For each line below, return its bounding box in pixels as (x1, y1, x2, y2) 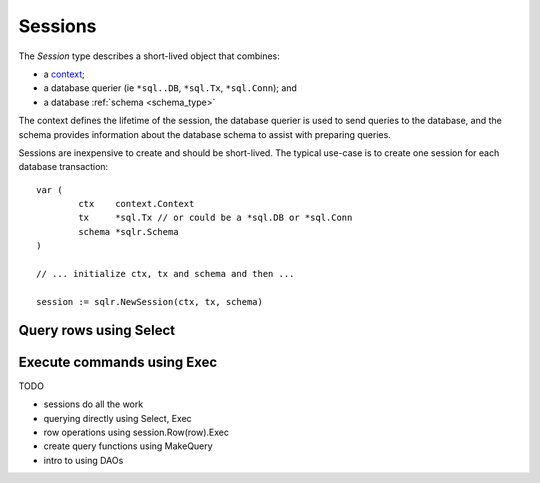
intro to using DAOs (43, 454, 124, 466)
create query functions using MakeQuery (43, 440, 214, 452)
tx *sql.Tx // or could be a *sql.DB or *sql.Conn (78, 212, 353, 224)
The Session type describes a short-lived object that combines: (18, 50, 280, 62)
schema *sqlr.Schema (78, 226, 179, 237)
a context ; (43, 68, 85, 80)
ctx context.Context (78, 198, 195, 210)
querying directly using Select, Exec (43, 412, 192, 424)
